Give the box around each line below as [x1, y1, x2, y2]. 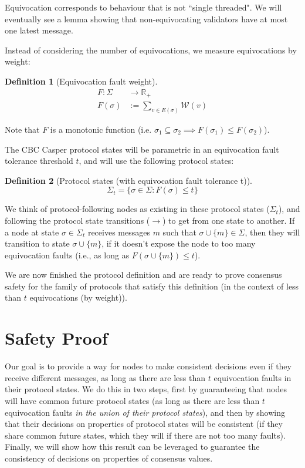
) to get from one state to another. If [162, 214, 295, 226]
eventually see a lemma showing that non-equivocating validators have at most [5, 12, 288, 25]
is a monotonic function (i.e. [50, 123, 152, 135]
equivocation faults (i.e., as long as [5, 248, 130, 261]
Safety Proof [5, 326, 108, 350]
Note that [5, 123, 40, 135]
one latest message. [5, 24, 73, 36]
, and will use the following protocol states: [79, 154, 234, 167]
